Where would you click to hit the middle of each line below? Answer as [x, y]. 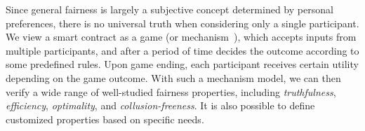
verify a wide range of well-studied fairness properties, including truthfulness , [171, 91]
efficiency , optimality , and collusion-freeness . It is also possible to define [160, 105]
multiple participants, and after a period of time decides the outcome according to [182, 50]
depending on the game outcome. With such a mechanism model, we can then [173, 77]
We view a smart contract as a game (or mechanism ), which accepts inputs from [181, 37]
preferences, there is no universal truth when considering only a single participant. [182, 23]
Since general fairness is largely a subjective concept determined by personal [170, 9]
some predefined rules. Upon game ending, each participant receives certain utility [182, 64]
